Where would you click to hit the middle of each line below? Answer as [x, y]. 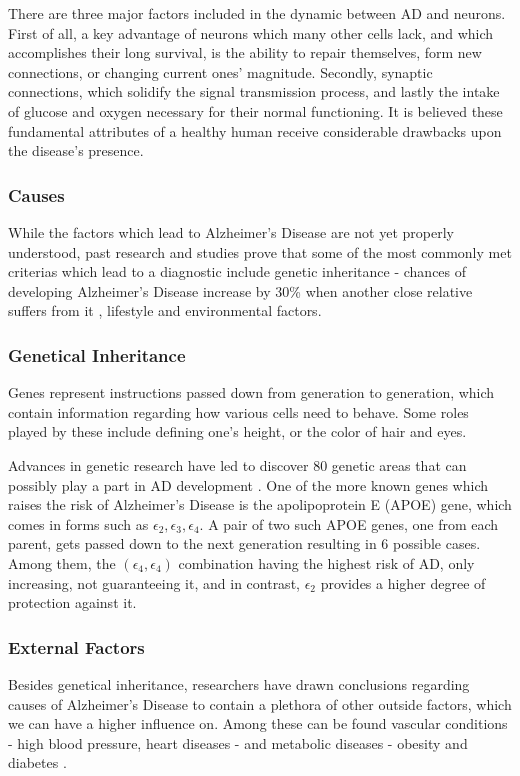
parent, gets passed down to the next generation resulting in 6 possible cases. [244, 543]
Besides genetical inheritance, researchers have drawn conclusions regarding [239, 683]
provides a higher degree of [403, 582]
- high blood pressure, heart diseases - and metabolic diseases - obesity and [238, 742]
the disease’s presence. [76, 150]
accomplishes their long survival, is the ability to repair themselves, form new [245, 52]
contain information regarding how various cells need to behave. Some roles [238, 411]
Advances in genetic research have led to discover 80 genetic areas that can [237, 464]
